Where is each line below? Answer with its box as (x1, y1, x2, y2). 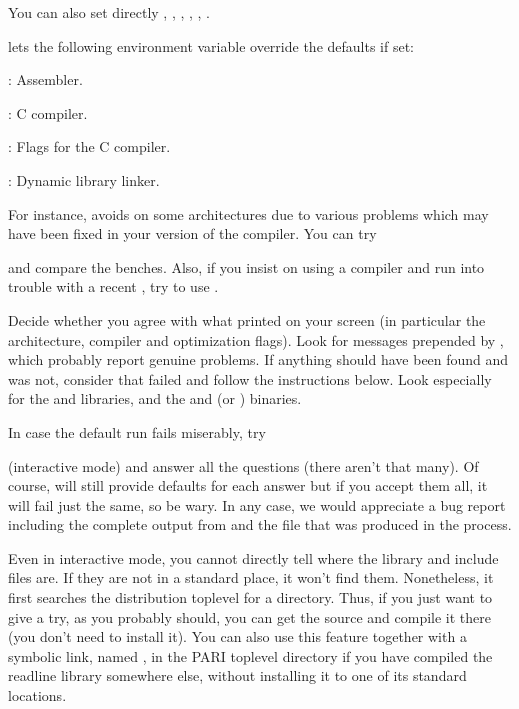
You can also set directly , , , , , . (8, 2, 211, 22)
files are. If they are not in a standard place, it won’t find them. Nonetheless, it (8, 567, 494, 588)
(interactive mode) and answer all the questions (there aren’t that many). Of (8, 455, 479, 476)
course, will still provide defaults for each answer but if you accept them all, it (8, 475, 488, 496)
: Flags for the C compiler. (8, 136, 171, 157)
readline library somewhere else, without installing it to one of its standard (8, 665, 467, 686)
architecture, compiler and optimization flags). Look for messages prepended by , (8, 329, 504, 350)
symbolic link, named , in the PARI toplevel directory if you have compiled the (8, 645, 493, 666)
